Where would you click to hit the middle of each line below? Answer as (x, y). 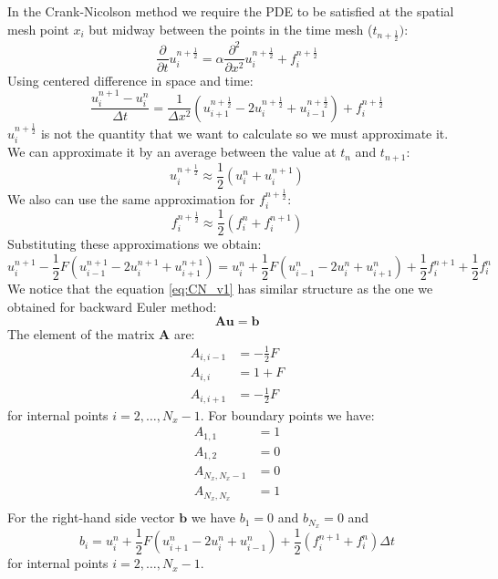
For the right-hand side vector (91, 517)
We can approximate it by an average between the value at (172, 152)
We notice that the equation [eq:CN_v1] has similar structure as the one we (220, 289)
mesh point (38, 29)
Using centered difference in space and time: (130, 80)
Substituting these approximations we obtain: (135, 244)
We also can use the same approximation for (131, 198)
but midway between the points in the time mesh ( (231, 29)
